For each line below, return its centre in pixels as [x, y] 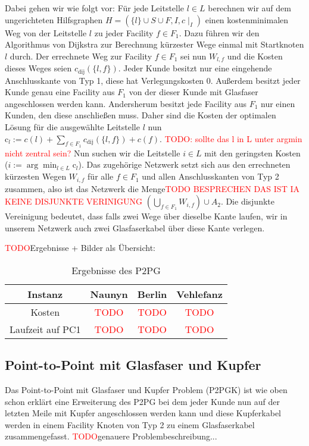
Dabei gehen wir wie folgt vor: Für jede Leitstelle [95, 8]
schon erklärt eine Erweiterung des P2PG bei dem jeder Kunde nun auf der [142, 401]
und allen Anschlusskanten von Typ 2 [210, 176]
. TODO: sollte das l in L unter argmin [231, 138]
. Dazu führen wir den [219, 32]
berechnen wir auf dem [249, 8]
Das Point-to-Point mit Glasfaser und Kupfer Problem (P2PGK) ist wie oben [146, 390]
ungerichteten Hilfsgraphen [54, 19]
